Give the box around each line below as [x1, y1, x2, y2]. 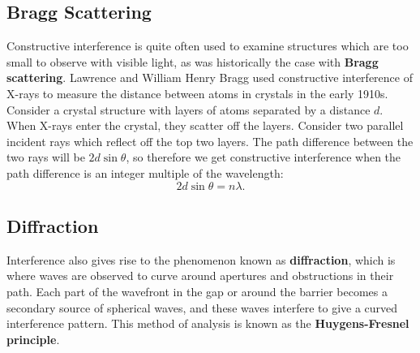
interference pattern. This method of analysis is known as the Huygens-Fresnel [6, 315, 409, 332]
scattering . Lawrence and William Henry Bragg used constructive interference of [6, 69, 413, 86]
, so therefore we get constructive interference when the [126, 149, 401, 166]
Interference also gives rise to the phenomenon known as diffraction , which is [6, 251, 396, 268]
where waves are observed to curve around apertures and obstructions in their [6, 267, 394, 284]
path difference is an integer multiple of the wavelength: [6, 164, 284, 181]
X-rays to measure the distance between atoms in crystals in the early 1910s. [6, 84, 388, 101]
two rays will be [6, 149, 85, 166]
